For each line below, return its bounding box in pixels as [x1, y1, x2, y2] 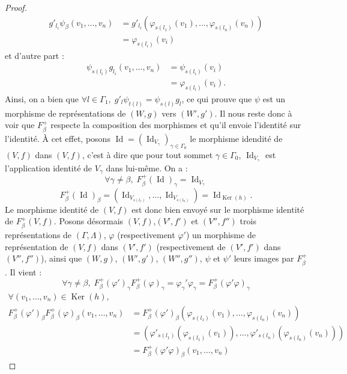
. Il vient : [5, 265, 42, 278]
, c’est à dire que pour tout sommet [82, 148, 213, 161]
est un [262, 92, 286, 105]
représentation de [5, 240, 68, 253]
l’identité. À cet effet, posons [5, 132, 110, 144]
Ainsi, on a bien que [5, 92, 79, 105]
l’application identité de [5, 161, 92, 174]
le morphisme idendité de [190, 132, 283, 144]
